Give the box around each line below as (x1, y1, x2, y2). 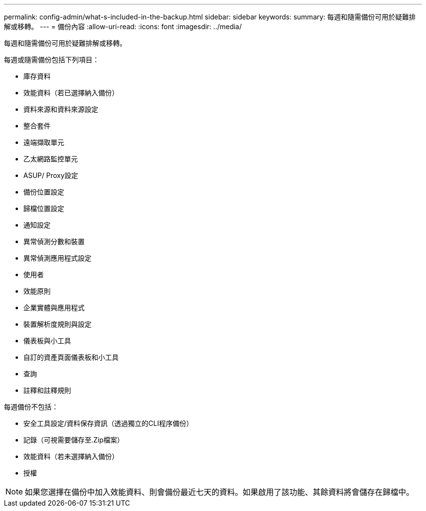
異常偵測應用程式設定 (23, 254, 91, 262)
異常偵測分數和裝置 (23, 237, 85, 246)
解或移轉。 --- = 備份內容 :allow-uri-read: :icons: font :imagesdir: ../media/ (4, 22, 242, 31)
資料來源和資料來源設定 (23, 105, 98, 113)
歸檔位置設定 (23, 204, 64, 212)
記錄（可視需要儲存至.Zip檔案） (23, 436, 124, 444)
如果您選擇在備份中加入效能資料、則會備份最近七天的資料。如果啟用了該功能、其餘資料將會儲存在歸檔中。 (25, 487, 414, 497)
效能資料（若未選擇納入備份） (23, 452, 119, 460)
